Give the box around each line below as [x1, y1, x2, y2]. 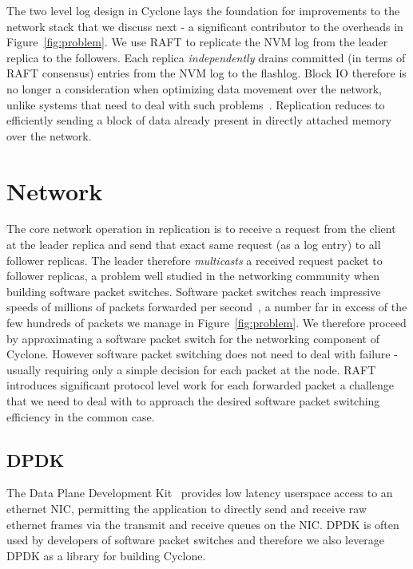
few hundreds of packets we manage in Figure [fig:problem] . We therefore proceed [6, 314, 407, 331]
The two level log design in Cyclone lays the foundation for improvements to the [6, 2, 400, 18]
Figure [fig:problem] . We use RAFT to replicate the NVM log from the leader [6, 34, 388, 50]
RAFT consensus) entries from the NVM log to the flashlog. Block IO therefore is [6, 65, 407, 81]
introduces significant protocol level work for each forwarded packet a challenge [6, 377, 394, 393]
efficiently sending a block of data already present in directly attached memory [6, 112, 392, 128]
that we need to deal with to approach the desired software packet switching [6, 393, 380, 409]
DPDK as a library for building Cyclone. [6, 547, 206, 563]
